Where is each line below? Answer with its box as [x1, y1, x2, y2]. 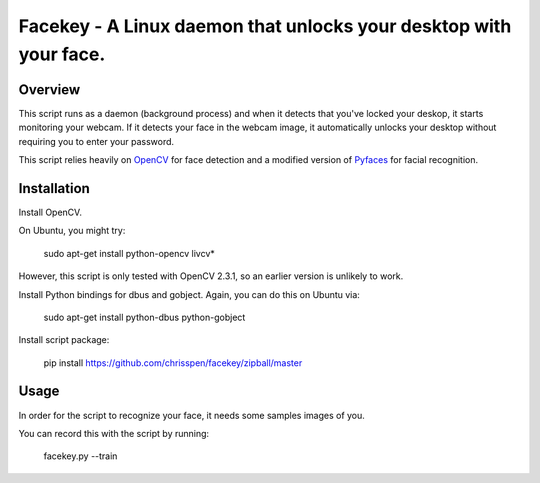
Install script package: [18, 334, 110, 346]
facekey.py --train [43, 450, 118, 462]
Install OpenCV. [18, 206, 82, 218]
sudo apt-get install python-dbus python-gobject [43, 311, 246, 323]
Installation [18, 180, 90, 197]
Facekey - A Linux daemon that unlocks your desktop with [18, 15, 512, 37]
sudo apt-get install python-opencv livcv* [43, 247, 215, 259]
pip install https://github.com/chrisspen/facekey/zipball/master [43, 356, 303, 369]
